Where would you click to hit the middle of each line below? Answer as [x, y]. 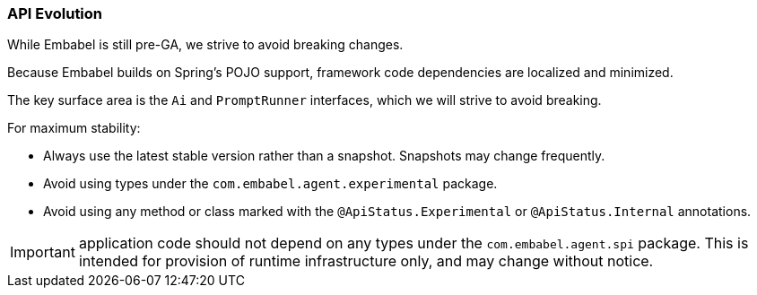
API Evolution [55, 13]
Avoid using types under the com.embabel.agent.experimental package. [270, 184]
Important [43, 252]
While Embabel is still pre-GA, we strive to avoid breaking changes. [205, 45]
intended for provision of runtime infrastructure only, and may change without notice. [366, 261]
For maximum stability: [74, 128]
